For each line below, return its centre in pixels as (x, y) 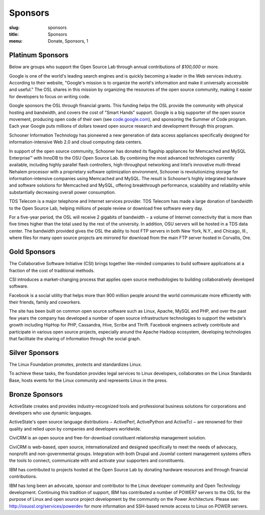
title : (14, 34)
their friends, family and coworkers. (45, 302)
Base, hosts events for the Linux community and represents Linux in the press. (88, 380)
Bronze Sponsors (36, 394)
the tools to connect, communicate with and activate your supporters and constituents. (97, 461)
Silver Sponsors (34, 353)
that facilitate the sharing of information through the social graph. (75, 339)
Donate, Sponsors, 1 (68, 41)
